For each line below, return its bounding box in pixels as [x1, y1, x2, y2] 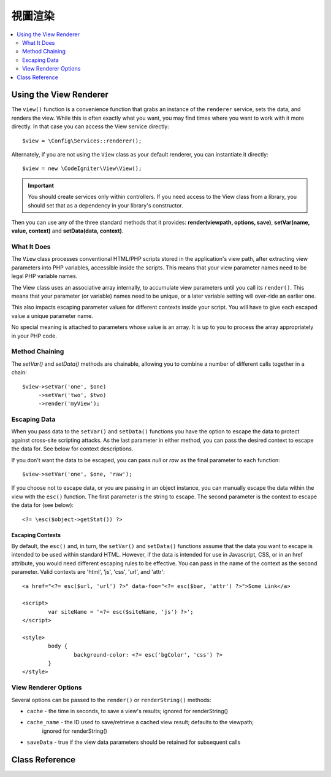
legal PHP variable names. [11, 273, 78, 280]
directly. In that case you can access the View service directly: [11, 123, 170, 130]
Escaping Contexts [11, 531, 61, 538]
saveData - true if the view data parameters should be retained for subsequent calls [26, 738, 241, 746]
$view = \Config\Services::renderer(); [22, 137, 142, 144]
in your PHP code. [11, 332, 58, 339]
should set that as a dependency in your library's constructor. [28, 201, 183, 209]
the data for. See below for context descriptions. [11, 445, 134, 452]
